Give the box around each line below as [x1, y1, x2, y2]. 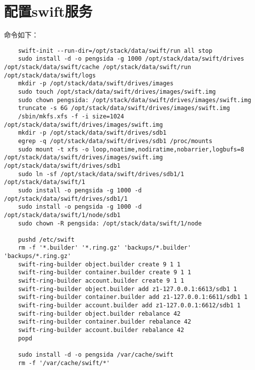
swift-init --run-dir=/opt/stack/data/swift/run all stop [18, 47, 213, 54]
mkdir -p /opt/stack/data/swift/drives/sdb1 [18, 129, 167, 137]
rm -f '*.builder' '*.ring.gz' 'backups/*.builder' [18, 244, 191, 252]
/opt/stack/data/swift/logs [4, 72, 96, 79]
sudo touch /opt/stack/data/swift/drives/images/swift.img [18, 88, 216, 95]
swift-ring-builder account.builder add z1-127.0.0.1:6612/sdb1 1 [18, 302, 241, 309]
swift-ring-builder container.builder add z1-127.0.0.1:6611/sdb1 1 [18, 294, 248, 301]
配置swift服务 [4, 1, 93, 21]
